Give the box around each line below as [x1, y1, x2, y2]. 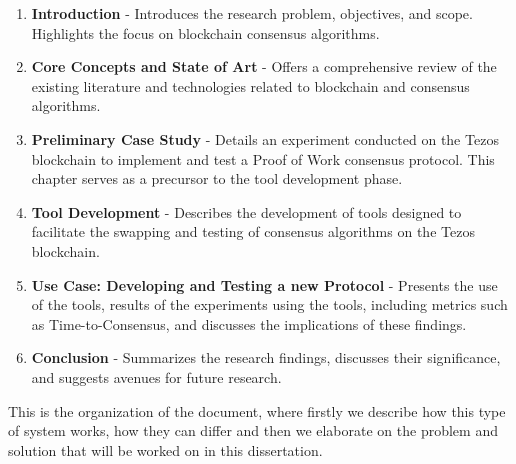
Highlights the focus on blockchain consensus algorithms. [31, 22, 380, 43]
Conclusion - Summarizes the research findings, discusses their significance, [31, 347, 501, 368]
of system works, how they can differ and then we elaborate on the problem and [8, 420, 498, 441]
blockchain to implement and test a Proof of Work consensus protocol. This [31, 148, 495, 169]
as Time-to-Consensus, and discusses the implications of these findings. [31, 313, 467, 334]
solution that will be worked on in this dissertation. [8, 439, 323, 460]
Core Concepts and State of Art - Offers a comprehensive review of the [31, 56, 497, 77]
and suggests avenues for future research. [31, 366, 282, 387]
